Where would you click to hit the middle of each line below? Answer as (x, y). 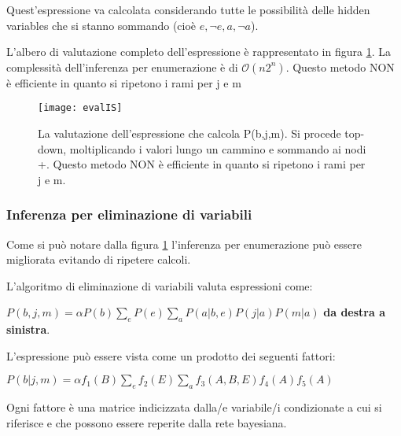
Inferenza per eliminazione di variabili (129, 214)
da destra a (354, 312)
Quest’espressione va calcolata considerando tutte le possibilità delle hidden (188, 9)
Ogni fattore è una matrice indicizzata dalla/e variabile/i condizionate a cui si (194, 407)
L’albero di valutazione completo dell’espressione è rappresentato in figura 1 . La (199, 52)
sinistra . (28, 329)
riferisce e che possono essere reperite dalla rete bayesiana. (147, 422)
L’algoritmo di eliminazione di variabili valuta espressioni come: (160, 285)
